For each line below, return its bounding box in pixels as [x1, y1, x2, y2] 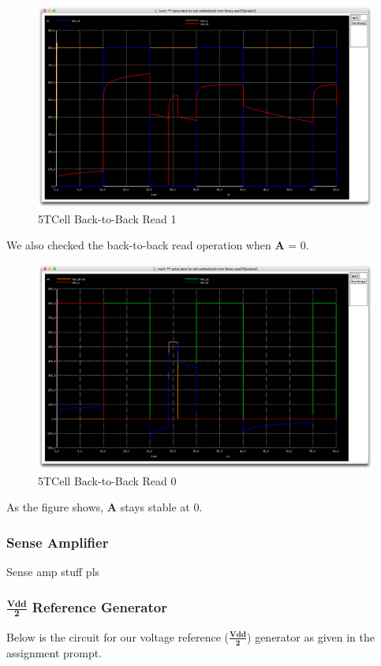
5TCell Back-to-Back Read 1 [38, 210, 177, 226]
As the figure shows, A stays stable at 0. [6, 499, 203, 515]
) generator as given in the [247, 628, 375, 645]
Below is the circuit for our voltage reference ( [6, 628, 229, 645]
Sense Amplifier [6, 532, 109, 552]
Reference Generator [32, 597, 167, 616]
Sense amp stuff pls [6, 563, 100, 580]
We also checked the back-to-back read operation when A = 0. [6, 237, 309, 253]
